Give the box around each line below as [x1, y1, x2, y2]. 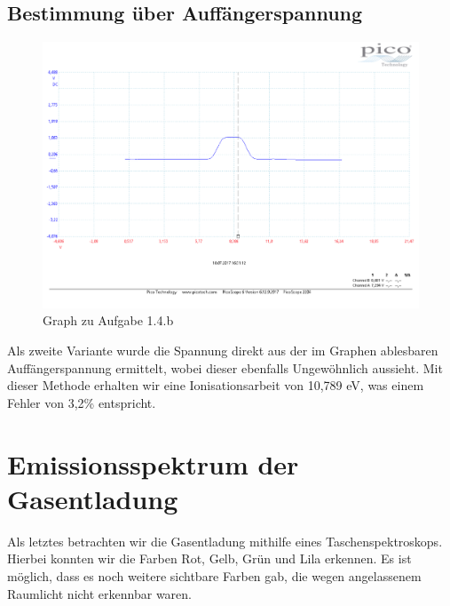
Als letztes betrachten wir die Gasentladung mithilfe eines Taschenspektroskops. [7, 531, 443, 550]
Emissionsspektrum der [7, 445, 299, 482]
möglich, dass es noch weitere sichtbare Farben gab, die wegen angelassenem [7, 566, 422, 585]
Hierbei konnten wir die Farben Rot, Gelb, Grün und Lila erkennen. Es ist [7, 549, 412, 568]
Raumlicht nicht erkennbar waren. [7, 584, 192, 602]
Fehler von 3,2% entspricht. [7, 393, 156, 411]
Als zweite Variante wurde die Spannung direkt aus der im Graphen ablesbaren [7, 341, 438, 360]
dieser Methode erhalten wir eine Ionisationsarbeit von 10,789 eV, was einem [7, 376, 424, 395]
